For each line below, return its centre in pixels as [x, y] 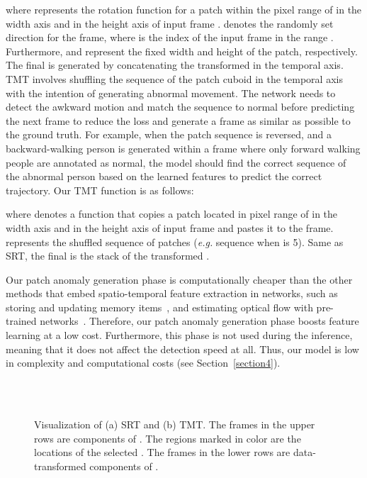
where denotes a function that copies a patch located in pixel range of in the [172, 214]
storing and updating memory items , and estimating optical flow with [159, 307]
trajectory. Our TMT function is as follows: [100, 190]
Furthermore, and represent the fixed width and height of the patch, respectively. [182, 51]
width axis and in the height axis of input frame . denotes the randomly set [170, 23]
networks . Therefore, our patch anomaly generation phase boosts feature [199, 321]
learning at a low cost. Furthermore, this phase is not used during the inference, [179, 335]
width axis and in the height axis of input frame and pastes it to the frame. [170, 227]
